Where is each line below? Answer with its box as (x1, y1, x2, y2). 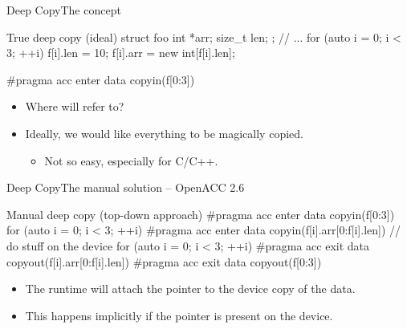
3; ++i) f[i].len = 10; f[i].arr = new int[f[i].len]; (6, 44, 235, 61)
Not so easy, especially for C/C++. (44, 152, 218, 169)
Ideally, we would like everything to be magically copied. (25, 124, 303, 141)
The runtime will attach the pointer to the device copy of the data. (25, 280, 356, 297)
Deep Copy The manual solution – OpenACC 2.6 (6, 179, 245, 196)
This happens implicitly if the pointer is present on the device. (25, 307, 333, 323)
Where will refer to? (25, 98, 124, 115)
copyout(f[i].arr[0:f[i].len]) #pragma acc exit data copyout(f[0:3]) (6, 253, 322, 270)
